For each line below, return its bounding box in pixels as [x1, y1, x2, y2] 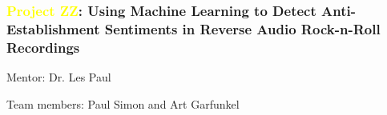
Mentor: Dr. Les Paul [6, 69, 111, 85]
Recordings [6, 37, 80, 57]
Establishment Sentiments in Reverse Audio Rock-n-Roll [6, 18, 381, 38]
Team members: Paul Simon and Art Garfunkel [6, 95, 240, 112]
